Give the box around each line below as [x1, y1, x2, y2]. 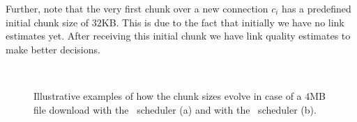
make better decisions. [6, 42, 100, 56]
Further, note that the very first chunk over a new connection [6, 1, 268, 15]
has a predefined [282, 1, 351, 15]
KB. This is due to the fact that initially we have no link [101, 15, 344, 29]
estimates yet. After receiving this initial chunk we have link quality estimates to [6, 28, 351, 43]
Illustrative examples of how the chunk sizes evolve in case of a [33, 88, 302, 103]
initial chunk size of [6, 15, 89, 29]
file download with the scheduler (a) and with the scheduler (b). [33, 102, 317, 116]
